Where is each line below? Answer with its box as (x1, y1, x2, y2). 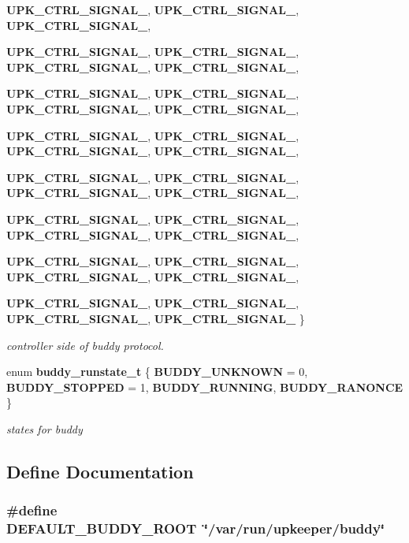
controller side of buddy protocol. (6, 337, 164, 353)
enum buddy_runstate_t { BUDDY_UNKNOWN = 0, (6, 363, 308, 380)
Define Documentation (6, 459, 194, 483)
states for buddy (6, 420, 83, 437)
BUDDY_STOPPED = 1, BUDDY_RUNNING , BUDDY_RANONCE (6, 378, 403, 395)
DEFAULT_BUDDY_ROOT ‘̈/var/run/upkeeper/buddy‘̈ (6, 519, 385, 538)
